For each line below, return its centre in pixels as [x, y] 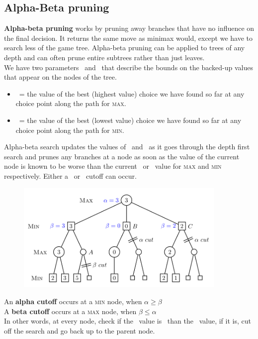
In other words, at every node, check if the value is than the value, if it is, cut [128, 321]
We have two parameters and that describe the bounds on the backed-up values [129, 67]
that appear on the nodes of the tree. [60, 77]
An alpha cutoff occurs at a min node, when [73, 301]
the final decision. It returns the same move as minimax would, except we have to [129, 38]
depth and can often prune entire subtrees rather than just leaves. [104, 57]
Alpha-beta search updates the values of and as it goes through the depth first [127, 147]
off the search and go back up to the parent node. [80, 330]
